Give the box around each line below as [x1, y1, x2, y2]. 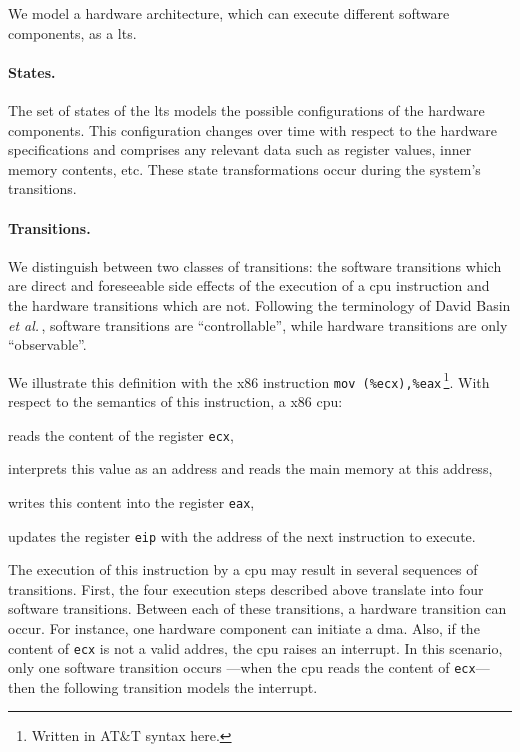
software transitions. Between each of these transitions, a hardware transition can [8, 598, 507, 619]
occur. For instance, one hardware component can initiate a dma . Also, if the [8, 617, 480, 638]
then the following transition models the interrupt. [8, 676, 318, 697]
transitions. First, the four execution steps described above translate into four [8, 578, 484, 599]
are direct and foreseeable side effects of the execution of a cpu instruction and [8, 275, 490, 296]
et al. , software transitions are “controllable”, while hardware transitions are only [8, 314, 508, 335]
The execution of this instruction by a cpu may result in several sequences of [8, 559, 478, 580]
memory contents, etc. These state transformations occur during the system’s [8, 158, 481, 179]
